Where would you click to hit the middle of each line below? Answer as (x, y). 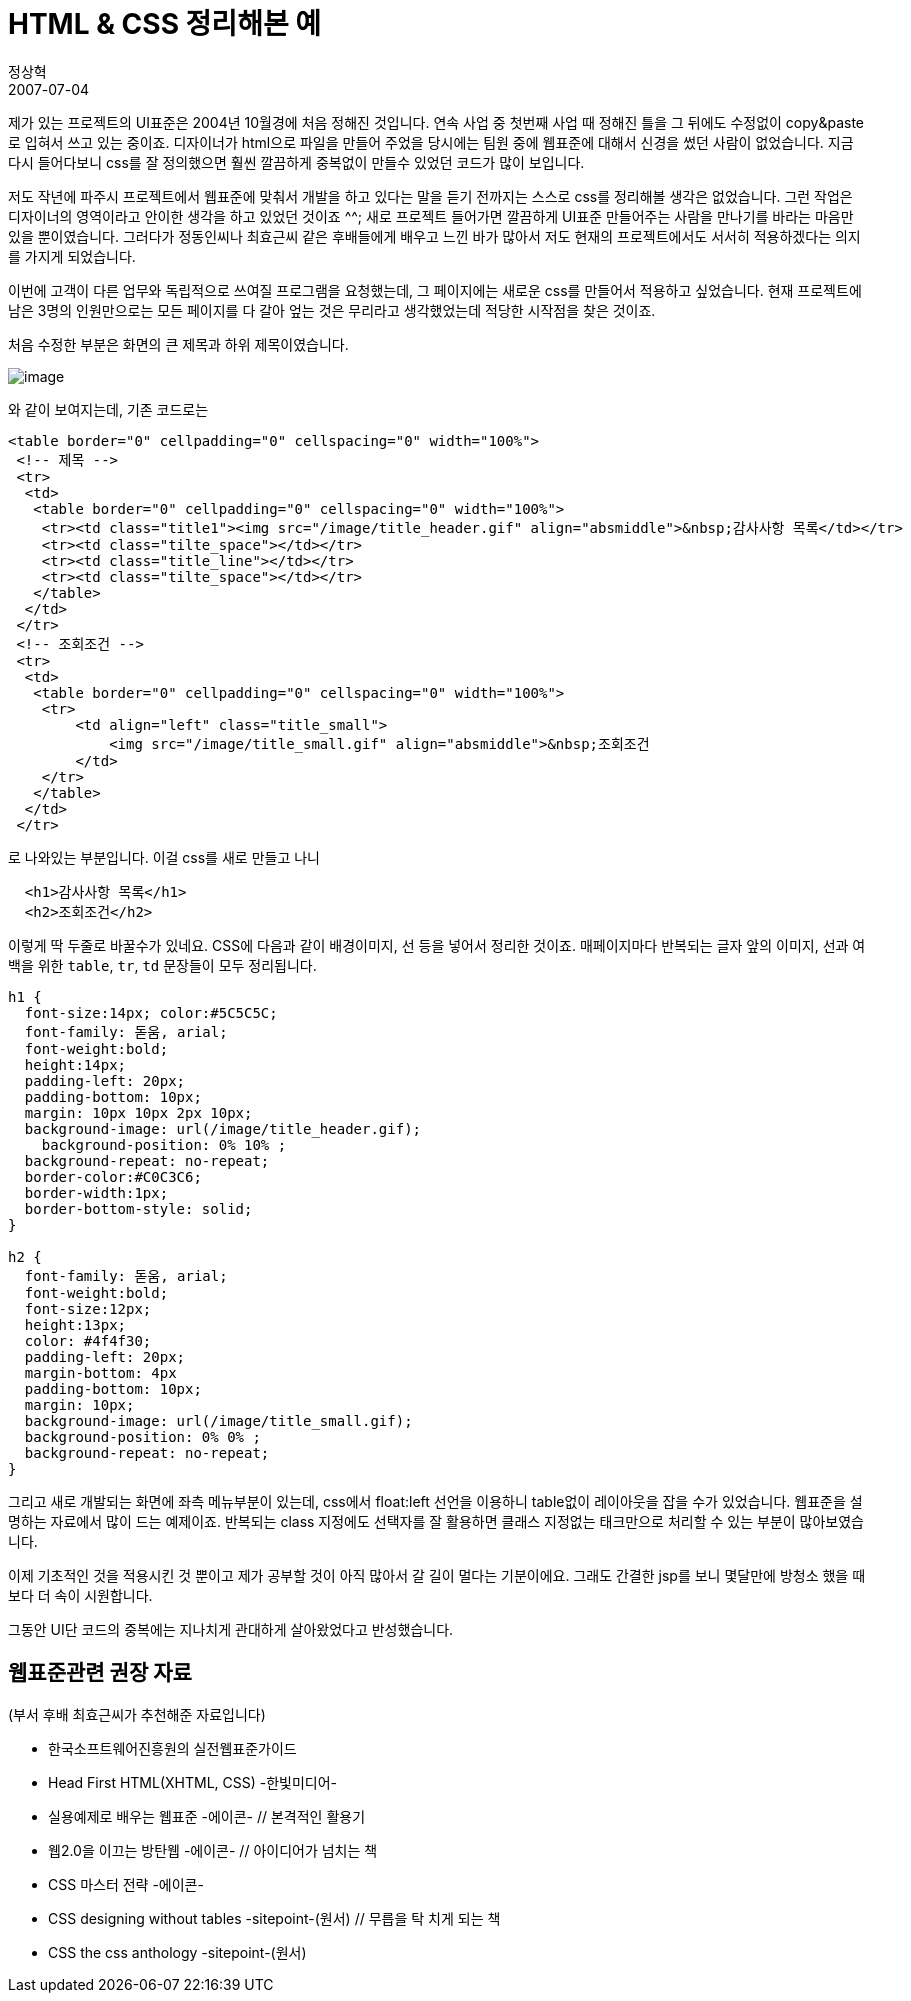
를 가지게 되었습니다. (72, 256)
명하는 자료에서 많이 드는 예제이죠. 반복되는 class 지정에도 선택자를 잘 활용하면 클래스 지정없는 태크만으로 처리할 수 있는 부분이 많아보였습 (436, 1521)
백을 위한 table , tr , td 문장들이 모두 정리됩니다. (162, 965)
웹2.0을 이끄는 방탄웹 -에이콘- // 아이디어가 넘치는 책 (213, 1850)
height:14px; (75, 1064)
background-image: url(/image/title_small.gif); (218, 1420)
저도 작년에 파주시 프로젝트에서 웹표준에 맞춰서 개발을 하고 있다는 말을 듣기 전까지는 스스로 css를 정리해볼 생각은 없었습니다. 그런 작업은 (430, 196)
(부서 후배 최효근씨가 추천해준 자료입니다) (137, 1714)
